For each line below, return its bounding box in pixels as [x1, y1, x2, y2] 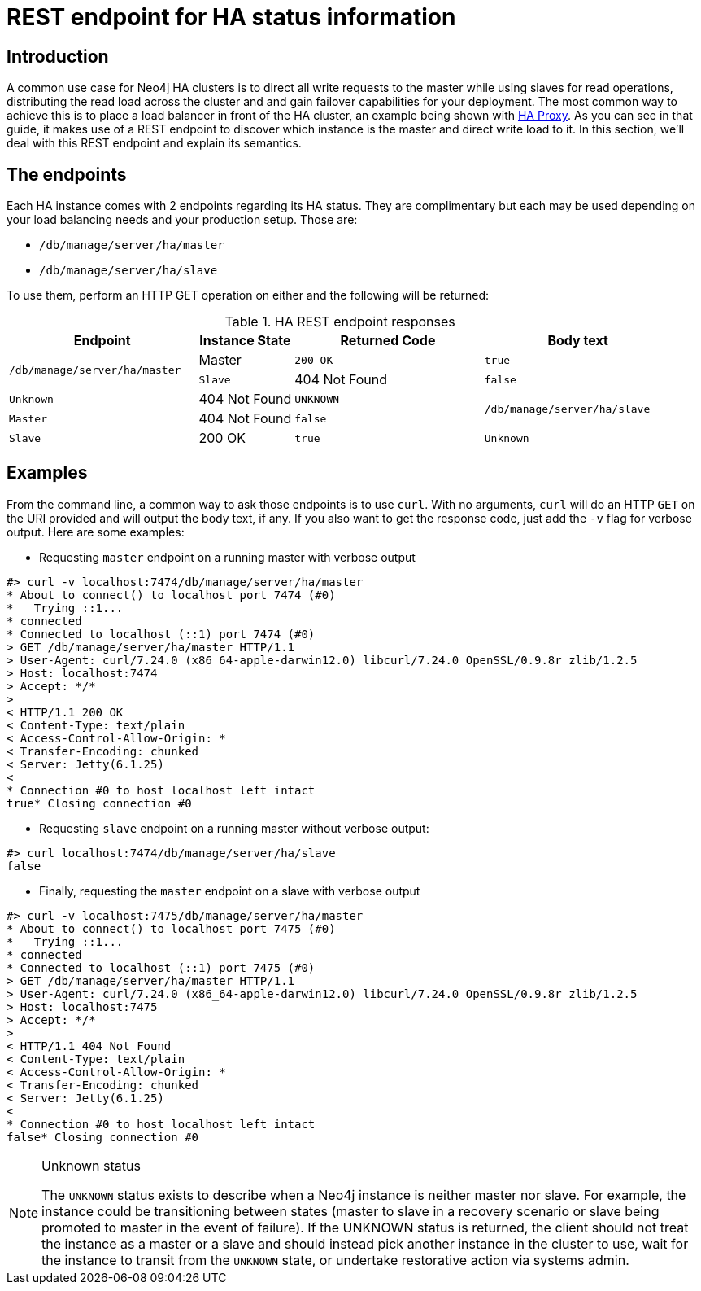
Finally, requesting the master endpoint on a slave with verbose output [39, 883, 420, 898]
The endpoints [7, 164, 127, 185]
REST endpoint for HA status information [7, 3, 456, 31]
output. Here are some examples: [7, 524, 185, 539]
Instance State [199, 332, 291, 349]
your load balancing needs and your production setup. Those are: [7, 212, 358, 227]
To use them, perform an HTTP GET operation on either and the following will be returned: [7, 288, 490, 303]
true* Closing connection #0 [7, 796, 192, 810]
